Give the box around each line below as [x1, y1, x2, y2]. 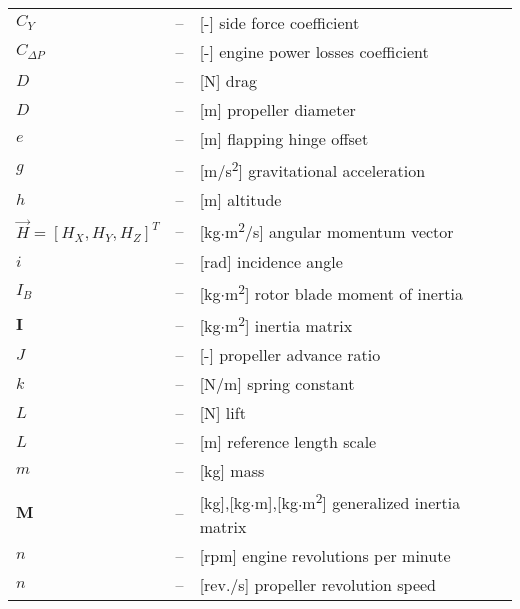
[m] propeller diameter [199, 98, 356, 121]
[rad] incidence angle [199, 249, 343, 273]
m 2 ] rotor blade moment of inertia [224, 278, 463, 305]
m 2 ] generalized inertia [302, 488, 461, 515]
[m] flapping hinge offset [199, 127, 369, 150]
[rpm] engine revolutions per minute [199, 543, 451, 567]
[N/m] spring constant [199, 372, 355, 396]
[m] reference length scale [199, 430, 377, 454]
